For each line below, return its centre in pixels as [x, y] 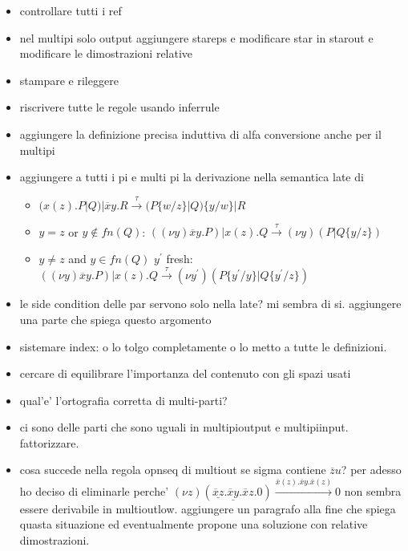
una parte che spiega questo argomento [115, 319]
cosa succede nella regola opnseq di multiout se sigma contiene [173, 470]
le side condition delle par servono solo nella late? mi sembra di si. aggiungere [210, 304]
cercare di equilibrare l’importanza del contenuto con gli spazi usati [185, 373]
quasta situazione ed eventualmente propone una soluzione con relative [194, 524]
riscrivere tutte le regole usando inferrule [119, 107]
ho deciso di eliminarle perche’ [94, 490]
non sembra [373, 490]
